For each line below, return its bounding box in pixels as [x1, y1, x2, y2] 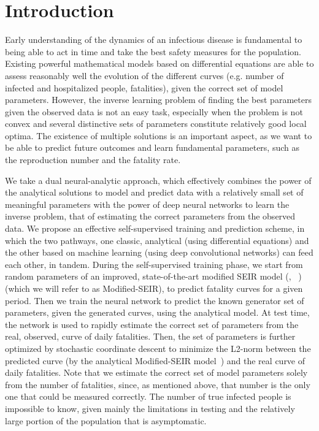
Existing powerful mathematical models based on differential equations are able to [5, 57, 314, 70]
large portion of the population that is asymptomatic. [5, 414, 207, 427]
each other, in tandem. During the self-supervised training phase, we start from [5, 257, 303, 270]
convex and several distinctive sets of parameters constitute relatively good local [5, 117, 307, 130]
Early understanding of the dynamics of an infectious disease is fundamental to [5, 33, 302, 46]
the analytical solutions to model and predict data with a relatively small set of [5, 186, 304, 199]
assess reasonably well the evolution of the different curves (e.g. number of [5, 69, 284, 82]
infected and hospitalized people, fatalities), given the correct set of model [5, 81, 283, 94]
